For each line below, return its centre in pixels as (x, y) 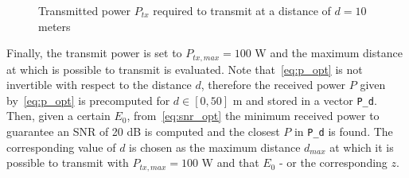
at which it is (362, 147)
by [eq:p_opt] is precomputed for (88, 100)
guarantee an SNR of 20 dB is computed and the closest (143, 132)
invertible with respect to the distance (99, 85)
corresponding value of (61, 147)
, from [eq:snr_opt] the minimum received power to (253, 116)
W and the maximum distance (329, 53)
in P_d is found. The (343, 132)
